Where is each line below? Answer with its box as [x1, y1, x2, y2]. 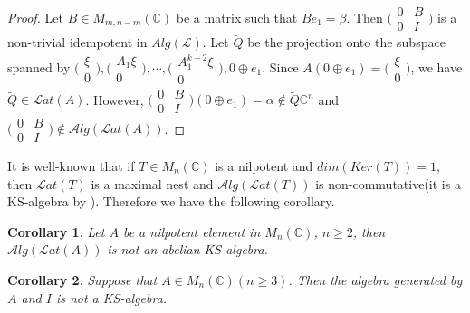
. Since [262, 57, 299, 76]
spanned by [7, 57, 71, 76]
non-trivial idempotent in [7, 33, 148, 52]
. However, [85, 90, 144, 109]
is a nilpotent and [215, 156, 313, 175]
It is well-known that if [7, 156, 135, 175]
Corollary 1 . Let [7, 222, 105, 241]
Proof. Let [7, 7, 63, 26]
